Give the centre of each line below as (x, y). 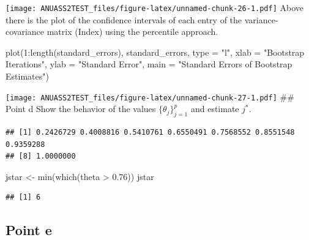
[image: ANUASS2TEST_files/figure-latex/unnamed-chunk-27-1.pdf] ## (150, 96)
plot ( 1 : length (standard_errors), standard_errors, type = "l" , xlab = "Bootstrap (155, 52)
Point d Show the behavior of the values (81, 109)
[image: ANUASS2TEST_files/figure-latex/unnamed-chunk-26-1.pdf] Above (155, 7)
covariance (25, 32)
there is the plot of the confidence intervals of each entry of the (124, 19)
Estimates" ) (27, 76)
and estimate (215, 109)
